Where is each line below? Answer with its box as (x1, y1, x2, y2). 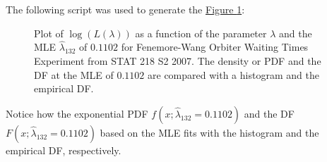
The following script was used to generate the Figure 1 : (6, 2, 245, 16)
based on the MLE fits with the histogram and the (100, 125, 319, 139)
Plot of (34, 25, 64, 40)
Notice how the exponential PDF (6, 106, 148, 120)
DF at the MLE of (34, 67, 114, 82)
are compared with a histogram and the (148, 67, 319, 82)
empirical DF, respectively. (6, 142, 121, 157)
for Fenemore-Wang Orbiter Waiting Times (121, 39, 309, 54)
